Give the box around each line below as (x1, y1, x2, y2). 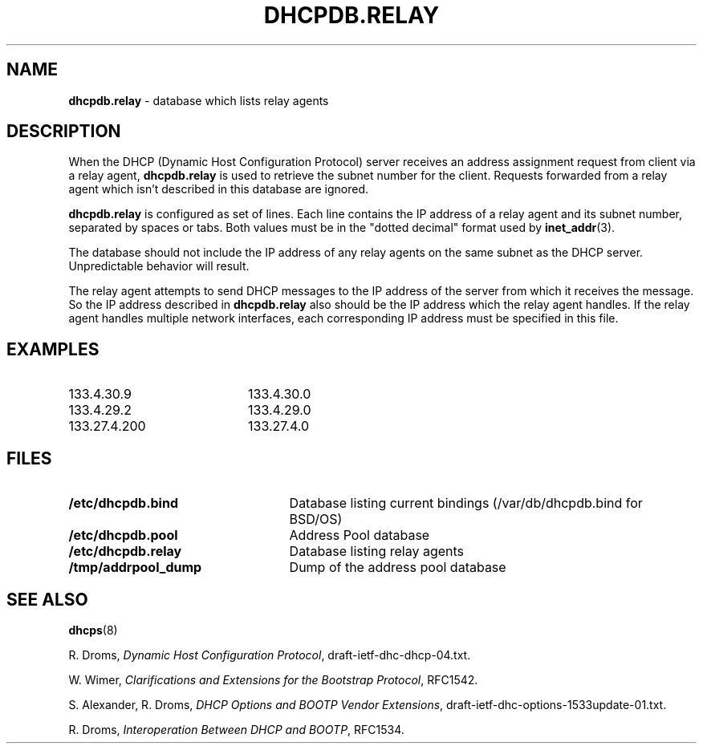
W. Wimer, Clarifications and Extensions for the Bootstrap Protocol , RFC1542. (68, 672, 478, 687)
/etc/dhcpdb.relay (68, 543, 182, 560)
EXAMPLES (6, 339, 100, 359)
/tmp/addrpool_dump (68, 559, 202, 576)
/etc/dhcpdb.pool (68, 527, 178, 544)
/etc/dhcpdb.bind (68, 495, 178, 512)
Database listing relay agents (289, 543, 464, 560)
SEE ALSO (6, 589, 88, 610)
